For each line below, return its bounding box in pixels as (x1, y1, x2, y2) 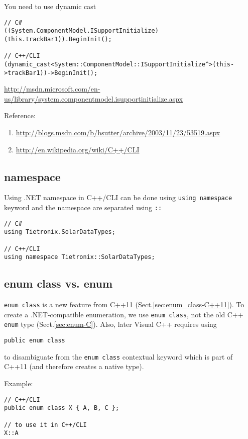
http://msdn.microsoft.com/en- (4, 83, 100, 94)
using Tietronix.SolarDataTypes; (4, 228, 115, 236)
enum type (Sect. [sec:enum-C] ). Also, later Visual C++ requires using (4, 319, 217, 329)
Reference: (4, 110, 36, 121)
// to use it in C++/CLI (4, 421, 87, 428)
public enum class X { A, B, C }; (4, 404, 119, 412)
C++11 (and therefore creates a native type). (4, 361, 144, 372)
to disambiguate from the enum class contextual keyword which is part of (4, 351, 233, 362)
